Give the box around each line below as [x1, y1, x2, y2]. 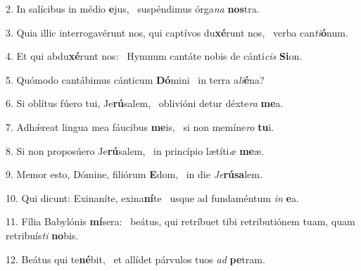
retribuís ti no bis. [6, 227, 79, 242]
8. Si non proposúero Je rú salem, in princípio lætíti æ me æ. [6, 143, 264, 158]
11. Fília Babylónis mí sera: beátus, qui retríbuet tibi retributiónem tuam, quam [6, 214, 355, 229]
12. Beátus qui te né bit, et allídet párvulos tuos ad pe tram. [6, 251, 265, 266]
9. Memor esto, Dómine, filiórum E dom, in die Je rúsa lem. [6, 167, 262, 182]
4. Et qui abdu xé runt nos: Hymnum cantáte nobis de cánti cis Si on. [6, 49, 303, 63]
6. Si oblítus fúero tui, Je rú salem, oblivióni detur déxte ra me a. [6, 96, 284, 111]
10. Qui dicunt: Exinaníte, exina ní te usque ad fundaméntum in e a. [6, 190, 299, 205]
